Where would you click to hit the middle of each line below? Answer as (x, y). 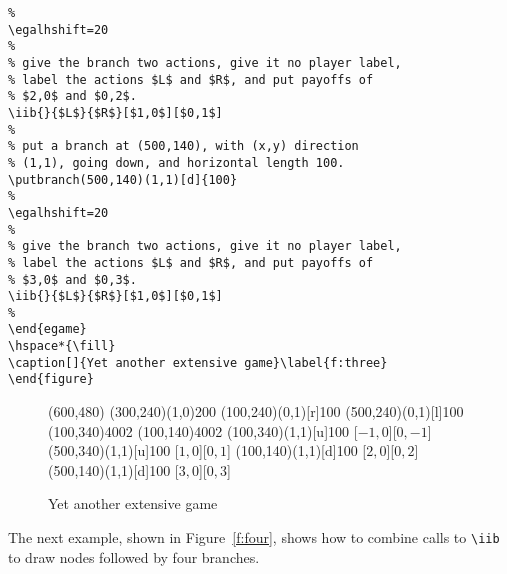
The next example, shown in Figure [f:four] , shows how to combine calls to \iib (254, 537)
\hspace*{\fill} (62, 346)
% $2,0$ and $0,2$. (72, 96)
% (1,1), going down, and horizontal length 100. (176, 162)
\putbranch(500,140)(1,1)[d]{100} (123, 179)
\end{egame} (47, 329)
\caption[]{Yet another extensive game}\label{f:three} (198, 362)
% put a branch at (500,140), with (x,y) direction (183, 146)
